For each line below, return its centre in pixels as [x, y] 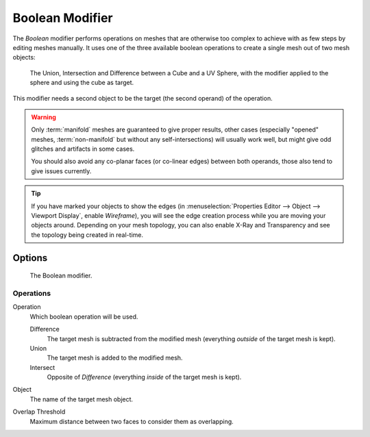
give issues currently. [61, 171]
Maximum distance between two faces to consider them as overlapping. [132, 421]
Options [30, 258]
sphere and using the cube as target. [82, 83]
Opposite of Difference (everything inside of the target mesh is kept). [144, 377]
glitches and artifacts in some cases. [83, 149]
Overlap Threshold [39, 412]
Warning [44, 117]
